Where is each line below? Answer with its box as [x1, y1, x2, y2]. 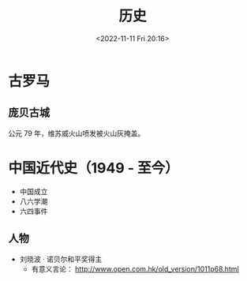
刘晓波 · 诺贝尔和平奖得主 [19, 254, 103, 264]
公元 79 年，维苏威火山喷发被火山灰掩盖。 [8, 128, 145, 138]
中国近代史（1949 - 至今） [8, 159, 179, 177]
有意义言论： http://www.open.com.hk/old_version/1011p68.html [31, 264, 239, 273]
